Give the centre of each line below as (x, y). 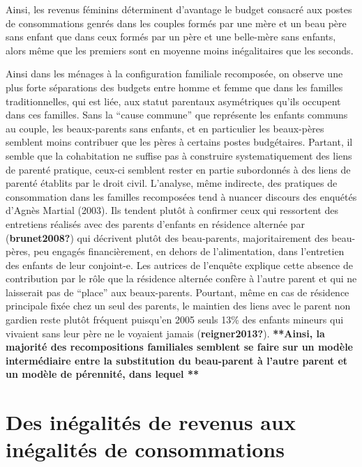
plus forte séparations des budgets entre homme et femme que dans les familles (174, 87)
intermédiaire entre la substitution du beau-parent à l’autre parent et (177, 360)
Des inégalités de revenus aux (151, 422)
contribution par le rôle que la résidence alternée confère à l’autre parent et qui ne (181, 278)
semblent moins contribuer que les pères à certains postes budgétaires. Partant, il (179, 142)
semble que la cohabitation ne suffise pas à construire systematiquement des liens (179, 155)
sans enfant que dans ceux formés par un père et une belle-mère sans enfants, (171, 37)
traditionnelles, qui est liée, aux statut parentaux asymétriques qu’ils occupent (173, 101)
